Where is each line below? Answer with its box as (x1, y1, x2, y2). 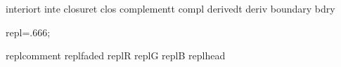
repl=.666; (6, 24, 51, 39)
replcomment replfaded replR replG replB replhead (6, 48, 226, 63)
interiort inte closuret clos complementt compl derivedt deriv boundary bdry (6, 1, 335, 15)
